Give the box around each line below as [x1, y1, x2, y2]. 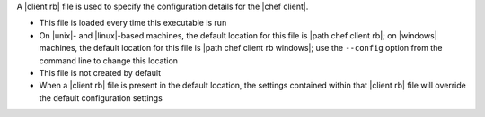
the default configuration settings [39, 92, 163, 103]
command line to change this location [39, 54, 179, 66]
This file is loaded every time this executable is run [39, 18, 227, 29]
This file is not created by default [39, 67, 162, 78]
